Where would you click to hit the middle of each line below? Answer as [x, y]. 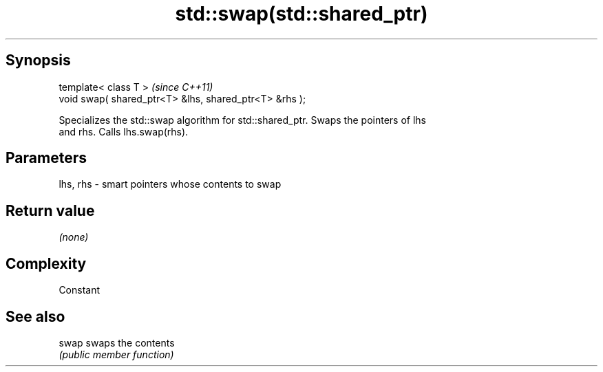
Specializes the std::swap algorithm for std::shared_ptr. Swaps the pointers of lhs [242, 120]
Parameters [46, 158]
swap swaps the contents [117, 342]
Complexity [46, 263]
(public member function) [116, 354]
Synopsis [38, 61]
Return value [50, 210]
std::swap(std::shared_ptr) [301, 14]
